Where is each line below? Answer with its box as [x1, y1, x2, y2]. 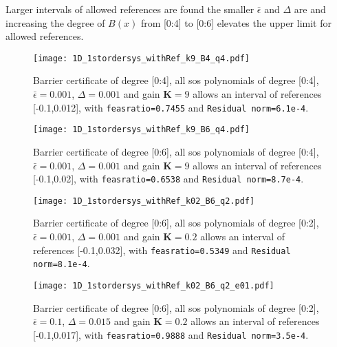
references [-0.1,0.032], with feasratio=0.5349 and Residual [33, 242, 291, 257]
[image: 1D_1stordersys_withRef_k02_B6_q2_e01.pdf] [33, 280, 274, 291]
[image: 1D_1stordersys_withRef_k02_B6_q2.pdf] [33, 196, 255, 206]
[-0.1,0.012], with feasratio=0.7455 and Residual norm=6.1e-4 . [33, 100, 309, 114]
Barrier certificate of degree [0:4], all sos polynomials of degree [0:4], [33, 73, 319, 87]
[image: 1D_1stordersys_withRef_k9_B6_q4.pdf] [33, 125, 250, 135]
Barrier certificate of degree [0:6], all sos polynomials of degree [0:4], [33, 144, 319, 158]
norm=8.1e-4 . [33, 256, 90, 271]
